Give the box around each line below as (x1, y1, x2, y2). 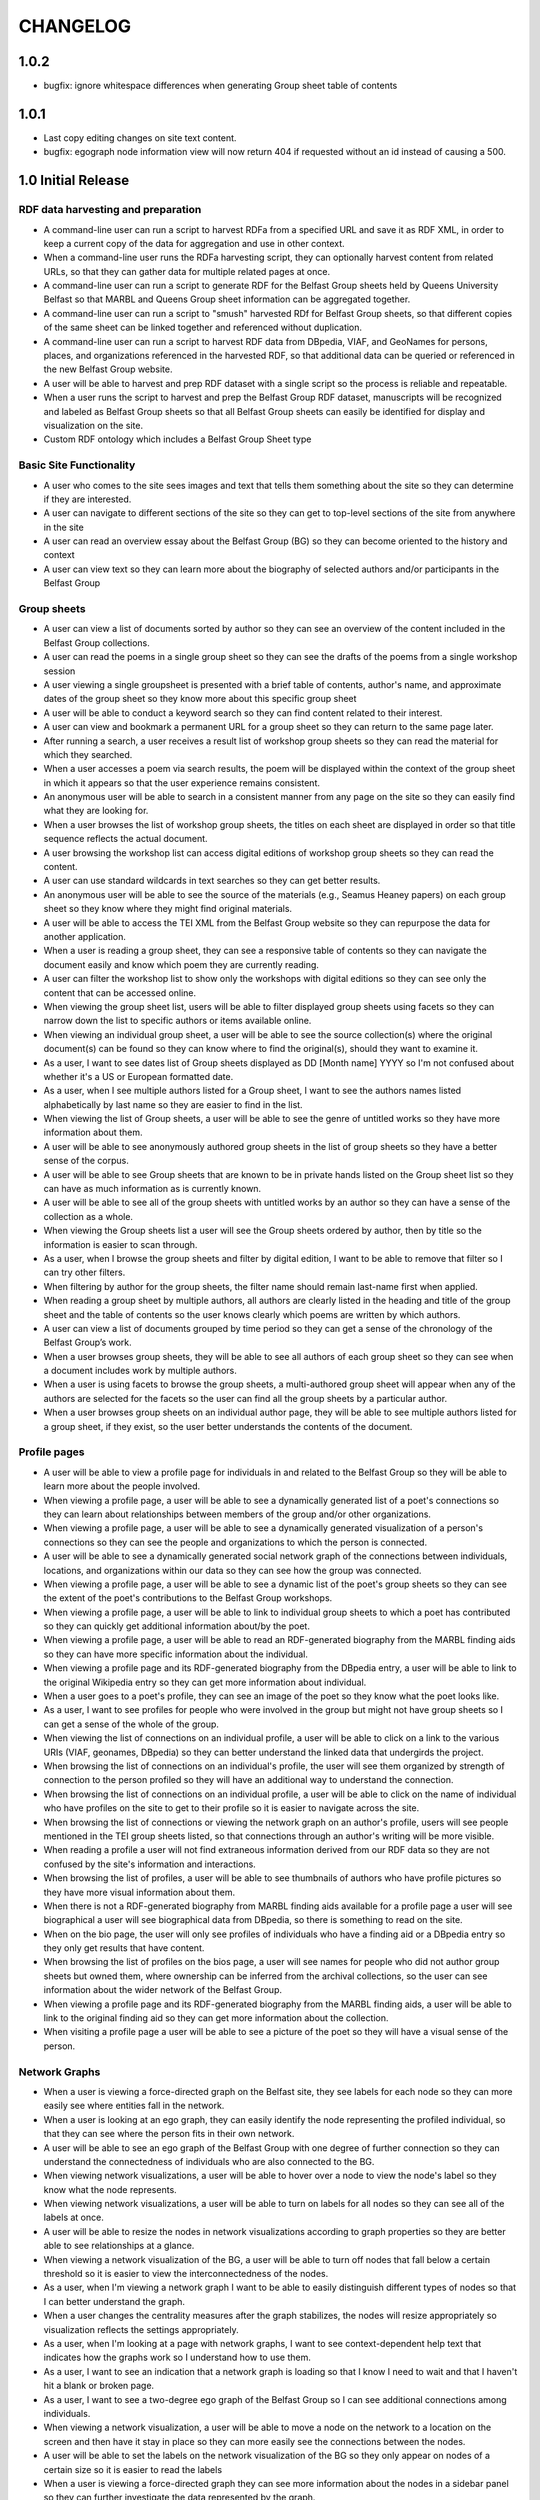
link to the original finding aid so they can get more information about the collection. (43, 2012, 389, 2024)
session (43, 665, 76, 677)
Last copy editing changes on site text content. (43, 131, 237, 144)
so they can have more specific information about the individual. (43, 1648, 309, 1660)
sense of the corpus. (43, 1155, 129, 1167)
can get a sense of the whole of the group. (43, 1718, 220, 1730)
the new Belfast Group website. (43, 363, 174, 375)
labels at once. (43, 2211, 104, 2224)
